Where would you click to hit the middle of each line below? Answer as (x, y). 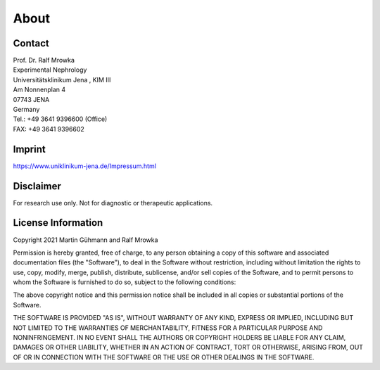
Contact (31, 43)
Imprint (29, 149)
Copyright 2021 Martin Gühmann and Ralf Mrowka (85, 240)
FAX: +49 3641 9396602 (49, 129)
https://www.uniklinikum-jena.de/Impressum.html (84, 166)
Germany (26, 110)
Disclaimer (37, 186)
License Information (58, 223)
